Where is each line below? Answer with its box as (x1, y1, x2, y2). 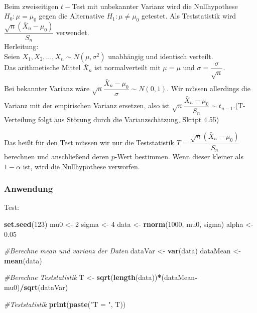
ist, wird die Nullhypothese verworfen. (23, 161, 140, 171)
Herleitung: (4, 41, 39, 52)
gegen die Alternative (39, 11, 104, 21)
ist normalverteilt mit (94, 62, 161, 73)
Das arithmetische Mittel (4, 62, 81, 73)
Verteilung (4, 114, 36, 125)
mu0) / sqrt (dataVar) (4, 282, 68, 292)
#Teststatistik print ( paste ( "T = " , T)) (4, 298, 126, 309)
